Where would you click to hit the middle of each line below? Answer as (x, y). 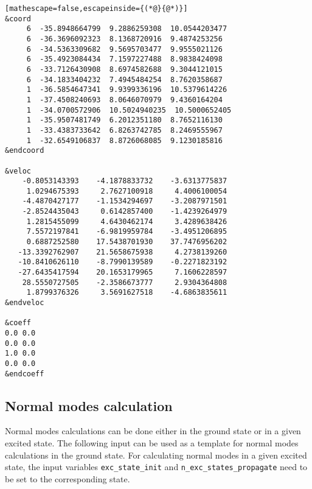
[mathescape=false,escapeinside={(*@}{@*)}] (96, 9)
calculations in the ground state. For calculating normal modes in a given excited (156, 455)
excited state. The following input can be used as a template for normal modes (152, 443)
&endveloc (25, 303)
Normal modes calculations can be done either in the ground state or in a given (153, 431)
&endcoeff (25, 374)
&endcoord (25, 151)
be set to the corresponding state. (68, 478)
